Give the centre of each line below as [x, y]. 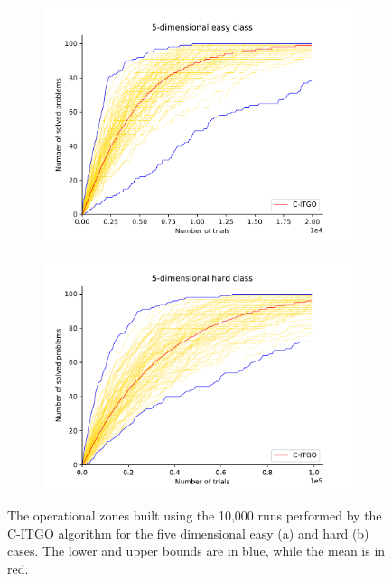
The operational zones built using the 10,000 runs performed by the [195, 515]
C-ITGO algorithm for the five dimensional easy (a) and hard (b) [188, 533]
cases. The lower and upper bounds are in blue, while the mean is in [196, 551]
